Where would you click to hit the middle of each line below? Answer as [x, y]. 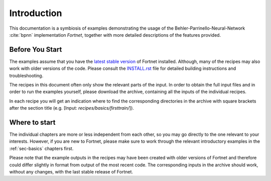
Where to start [32, 122]
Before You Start [36, 50]
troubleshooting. [26, 75]
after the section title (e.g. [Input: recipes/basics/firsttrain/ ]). [72, 108]
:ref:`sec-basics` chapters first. [41, 148]
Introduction [36, 13]
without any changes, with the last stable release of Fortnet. [71, 172]
